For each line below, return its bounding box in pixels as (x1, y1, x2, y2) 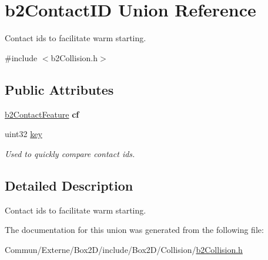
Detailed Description (5, 176, 133, 194)
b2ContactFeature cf (5, 108, 79, 120)
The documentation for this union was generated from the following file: (5, 224, 264, 236)
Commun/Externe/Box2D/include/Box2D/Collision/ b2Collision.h (5, 243, 243, 255)
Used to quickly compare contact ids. (5, 147, 135, 159)
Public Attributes (5, 80, 114, 98)
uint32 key (5, 128, 42, 140)
